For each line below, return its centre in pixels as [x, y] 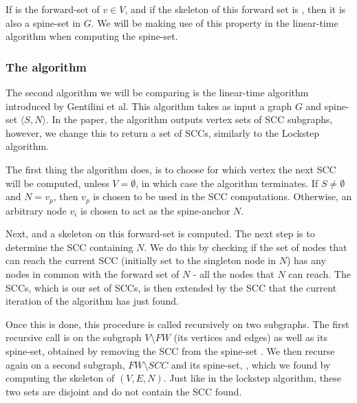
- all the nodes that [234, 273]
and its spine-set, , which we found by [251, 364]
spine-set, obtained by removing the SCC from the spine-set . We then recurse [170, 350]
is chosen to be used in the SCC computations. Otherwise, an [223, 196]
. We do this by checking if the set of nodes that [246, 247]
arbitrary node [36, 210]
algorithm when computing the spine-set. [92, 36]
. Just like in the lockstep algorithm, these [252, 378]
